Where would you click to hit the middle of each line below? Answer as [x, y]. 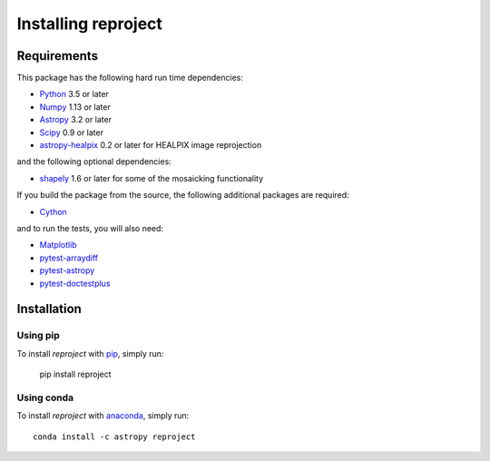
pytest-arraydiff [69, 258]
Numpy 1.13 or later [75, 107]
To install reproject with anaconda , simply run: [103, 416]
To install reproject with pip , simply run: [90, 353]
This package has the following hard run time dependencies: [130, 78]
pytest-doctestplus [75, 283]
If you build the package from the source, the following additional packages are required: [183, 195]
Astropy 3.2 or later [76, 120]
